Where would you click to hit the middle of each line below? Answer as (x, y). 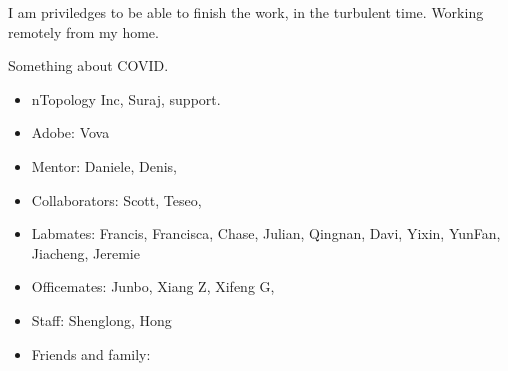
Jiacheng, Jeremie (85, 252)
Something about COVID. (88, 65)
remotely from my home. (83, 31)
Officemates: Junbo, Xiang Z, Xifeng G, (153, 286)
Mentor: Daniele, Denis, (104, 165)
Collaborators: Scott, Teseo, (116, 199)
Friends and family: (91, 353)
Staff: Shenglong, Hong (101, 319)
